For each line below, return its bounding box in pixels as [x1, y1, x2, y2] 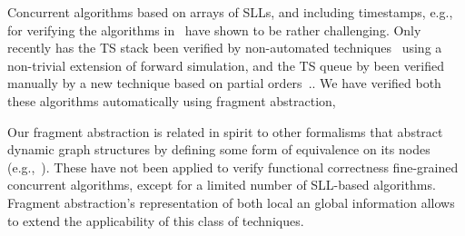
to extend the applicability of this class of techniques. [7, 211, 304, 230]
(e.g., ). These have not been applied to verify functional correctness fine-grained [7, 157, 459, 176]
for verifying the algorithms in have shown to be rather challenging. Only [7, 20, 421, 39]
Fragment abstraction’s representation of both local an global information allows [7, 192, 455, 211]
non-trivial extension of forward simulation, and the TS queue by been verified [7, 55, 445, 74]
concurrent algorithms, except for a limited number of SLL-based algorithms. [7, 175, 436, 194]
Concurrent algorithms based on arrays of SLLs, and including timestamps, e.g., [7, 3, 453, 21]
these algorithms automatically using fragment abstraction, [7, 91, 336, 110]
